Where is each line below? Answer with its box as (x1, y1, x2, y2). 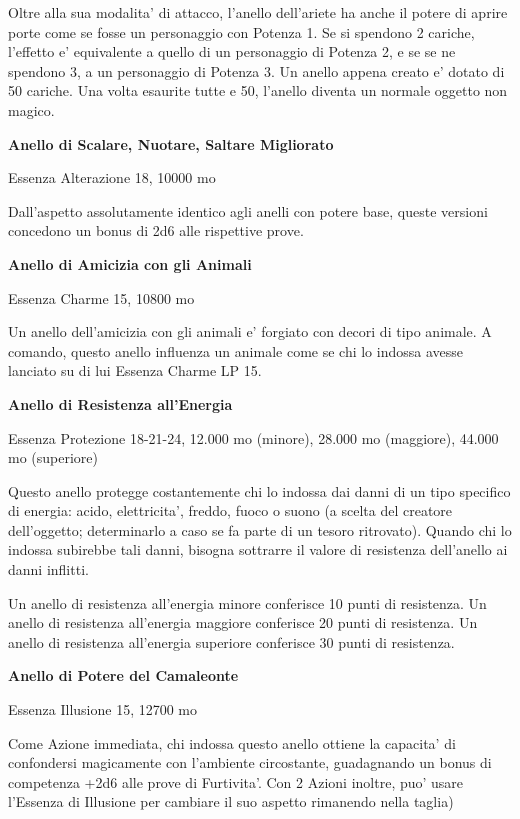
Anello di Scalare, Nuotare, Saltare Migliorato (8, 133, 334, 154)
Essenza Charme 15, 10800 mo (8, 287, 195, 308)
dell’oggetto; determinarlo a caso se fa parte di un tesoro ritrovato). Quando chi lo (8, 519, 512, 540)
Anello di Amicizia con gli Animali (8, 253, 252, 274)
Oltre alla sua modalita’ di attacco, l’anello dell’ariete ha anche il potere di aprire (8, 2, 508, 22)
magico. (8, 99, 55, 120)
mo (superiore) (8, 447, 98, 468)
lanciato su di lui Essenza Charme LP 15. (8, 360, 262, 381)
